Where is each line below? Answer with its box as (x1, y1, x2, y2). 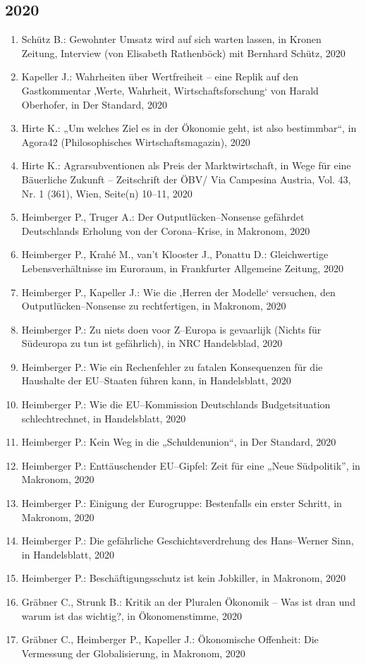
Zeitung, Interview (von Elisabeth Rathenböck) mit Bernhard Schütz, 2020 (21, 45, 346, 60)
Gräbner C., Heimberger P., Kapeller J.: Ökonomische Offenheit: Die (21, 632, 319, 647)
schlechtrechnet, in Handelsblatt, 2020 (21, 410, 186, 425)
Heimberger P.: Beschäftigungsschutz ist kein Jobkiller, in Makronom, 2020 (21, 571, 346, 585)
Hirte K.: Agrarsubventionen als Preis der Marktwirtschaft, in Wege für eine (21, 158, 351, 173)
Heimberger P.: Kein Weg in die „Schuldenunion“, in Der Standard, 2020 (21, 434, 336, 449)
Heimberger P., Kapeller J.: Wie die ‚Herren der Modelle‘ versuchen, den (21, 284, 336, 299)
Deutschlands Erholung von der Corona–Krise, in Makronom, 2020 (21, 223, 310, 238)
